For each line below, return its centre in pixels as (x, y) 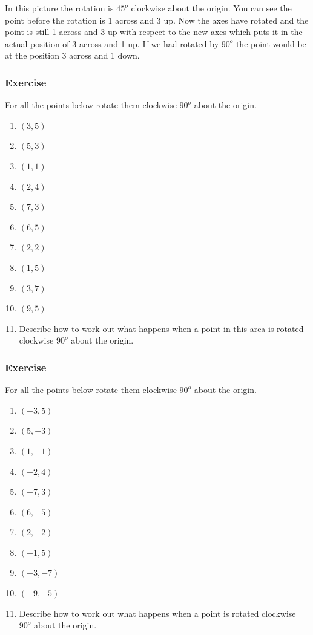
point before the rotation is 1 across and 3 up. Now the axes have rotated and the (157, 20)
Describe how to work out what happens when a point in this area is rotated (161, 328)
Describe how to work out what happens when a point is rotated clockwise (157, 613)
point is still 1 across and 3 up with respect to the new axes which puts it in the (154, 32)
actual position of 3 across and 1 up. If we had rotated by (112, 43)
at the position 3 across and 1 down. (72, 55)
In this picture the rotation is (59, 8)
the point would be (271, 43)
